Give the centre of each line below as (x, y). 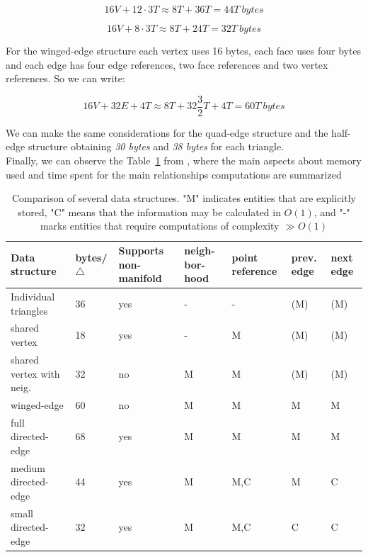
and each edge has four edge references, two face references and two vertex (167, 64)
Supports (141, 250)
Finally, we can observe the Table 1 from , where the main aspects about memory (184, 161)
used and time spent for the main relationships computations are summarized (174, 174)
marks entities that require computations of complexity (160, 226)
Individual (33, 297)
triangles (29, 310)
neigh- (200, 250)
